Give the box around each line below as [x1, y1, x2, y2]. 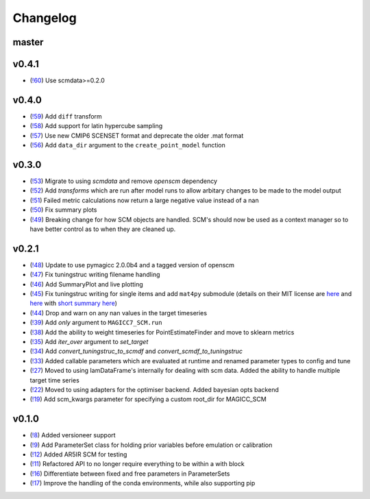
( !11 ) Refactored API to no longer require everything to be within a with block [29, 460, 245, 468]
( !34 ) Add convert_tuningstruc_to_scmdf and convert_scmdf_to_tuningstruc [29, 347, 243, 356]
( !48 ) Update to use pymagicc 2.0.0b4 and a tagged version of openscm [29, 260, 235, 269]
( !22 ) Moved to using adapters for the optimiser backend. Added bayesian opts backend [29, 386, 279, 393]
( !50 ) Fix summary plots [29, 206, 97, 214]
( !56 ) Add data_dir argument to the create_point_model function [29, 141, 226, 149]
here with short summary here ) [29, 299, 118, 308]
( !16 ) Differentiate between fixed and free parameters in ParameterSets [29, 470, 230, 478]
